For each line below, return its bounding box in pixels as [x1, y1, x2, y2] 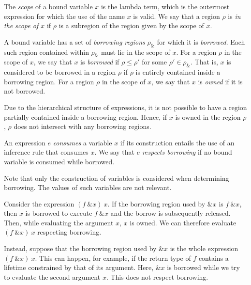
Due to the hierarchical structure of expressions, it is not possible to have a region [4, 102, 247, 112]
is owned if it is [198, 76, 243, 86]
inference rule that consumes [4, 147, 89, 157]
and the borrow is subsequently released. [110, 208, 231, 218]
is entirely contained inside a [135, 67, 221, 77]
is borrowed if [80, 57, 119, 67]
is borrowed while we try [167, 262, 240, 272]
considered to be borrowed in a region [4, 67, 116, 77]
